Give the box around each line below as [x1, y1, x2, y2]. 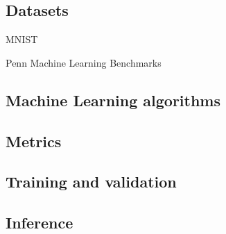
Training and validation [6, 171, 177, 192]
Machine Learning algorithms [6, 89, 221, 110]
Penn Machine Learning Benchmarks [6, 55, 162, 69]
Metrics [6, 130, 62, 151]
